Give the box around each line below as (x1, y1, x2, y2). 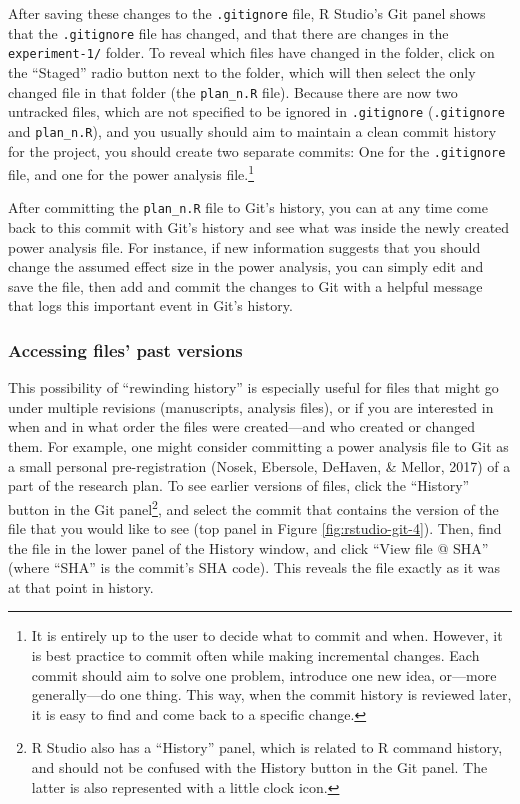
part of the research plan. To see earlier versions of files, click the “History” (8, 475, 470, 496)
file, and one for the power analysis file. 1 (8, 161, 255, 184)
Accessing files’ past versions (8, 337, 243, 362)
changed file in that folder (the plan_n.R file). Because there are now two (8, 81, 458, 102)
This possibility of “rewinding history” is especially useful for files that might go (8, 377, 499, 398)
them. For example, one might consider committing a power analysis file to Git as (8, 436, 509, 457)
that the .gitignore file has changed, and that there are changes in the (8, 22, 449, 43)
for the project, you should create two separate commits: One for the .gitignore (8, 140, 506, 161)
